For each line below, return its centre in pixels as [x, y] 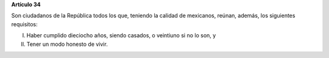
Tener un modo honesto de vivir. [67, 44]
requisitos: [24, 24]
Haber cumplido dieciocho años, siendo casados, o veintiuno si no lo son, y [121, 35]
